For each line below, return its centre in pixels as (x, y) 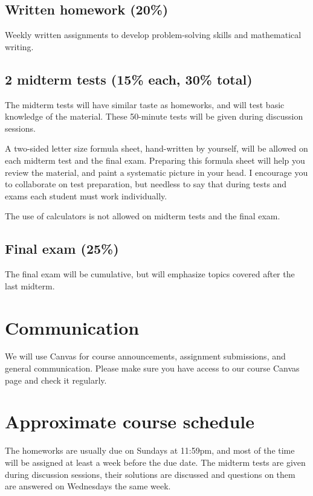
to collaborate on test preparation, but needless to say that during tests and (146, 184)
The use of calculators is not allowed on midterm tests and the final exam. (143, 216)
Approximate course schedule (130, 421)
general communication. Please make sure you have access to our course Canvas (152, 368)
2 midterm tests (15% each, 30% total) (129, 79)
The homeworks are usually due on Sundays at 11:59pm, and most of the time (150, 450)
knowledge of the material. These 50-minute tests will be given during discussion (154, 116)
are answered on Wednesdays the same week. (88, 486)
